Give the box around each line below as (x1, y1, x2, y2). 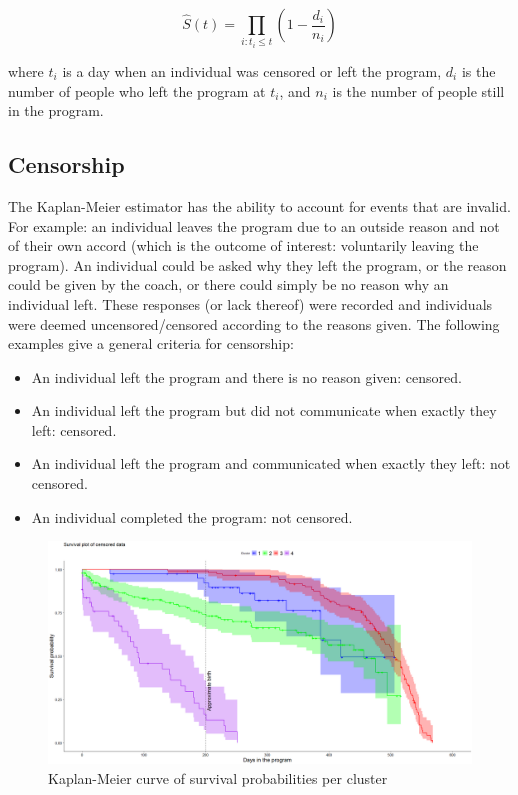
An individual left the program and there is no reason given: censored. (31, 366, 462, 387)
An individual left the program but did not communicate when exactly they (31, 400, 497, 421)
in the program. (8, 100, 104, 121)
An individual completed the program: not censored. (31, 506, 353, 527)
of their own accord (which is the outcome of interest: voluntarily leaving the (8, 235, 479, 256)
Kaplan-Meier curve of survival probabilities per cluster (48, 767, 388, 788)
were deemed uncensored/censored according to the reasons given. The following (8, 313, 500, 334)
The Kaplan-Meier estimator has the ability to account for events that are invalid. (8, 195, 511, 216)
